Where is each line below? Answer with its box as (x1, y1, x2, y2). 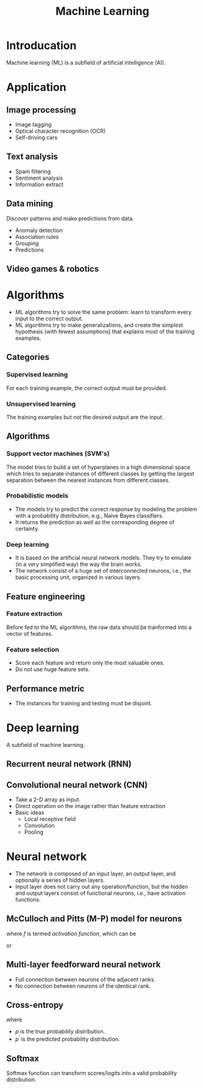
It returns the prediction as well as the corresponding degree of (15, 518, 175, 526)
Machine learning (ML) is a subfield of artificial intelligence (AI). (6, 59, 166, 66)
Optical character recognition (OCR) (15, 127, 106, 134)
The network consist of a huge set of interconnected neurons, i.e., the (15, 567, 191, 575)
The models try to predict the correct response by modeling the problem (15, 505, 198, 513)
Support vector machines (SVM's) (6, 449, 110, 458)
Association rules (15, 233, 59, 240)
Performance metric (6, 683, 85, 694)
